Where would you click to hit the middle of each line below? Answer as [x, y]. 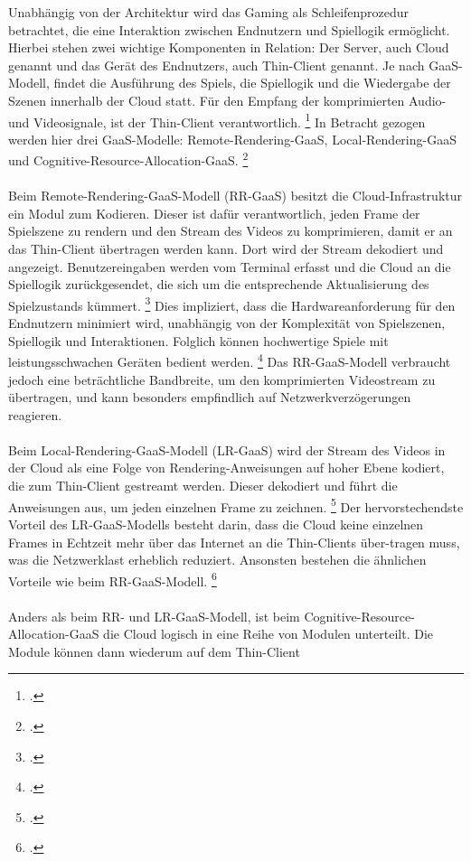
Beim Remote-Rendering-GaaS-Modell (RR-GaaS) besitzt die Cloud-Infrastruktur [235, 196]
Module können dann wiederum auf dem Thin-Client [154, 651]
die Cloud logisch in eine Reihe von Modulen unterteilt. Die [268, 634]
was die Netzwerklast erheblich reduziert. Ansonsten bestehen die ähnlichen [217, 560]
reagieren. [35, 414]
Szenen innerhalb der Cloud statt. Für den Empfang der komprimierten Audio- [227, 100]
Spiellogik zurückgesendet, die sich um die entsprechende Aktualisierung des [219, 284]
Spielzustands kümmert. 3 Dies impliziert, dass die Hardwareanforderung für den [232, 304]
